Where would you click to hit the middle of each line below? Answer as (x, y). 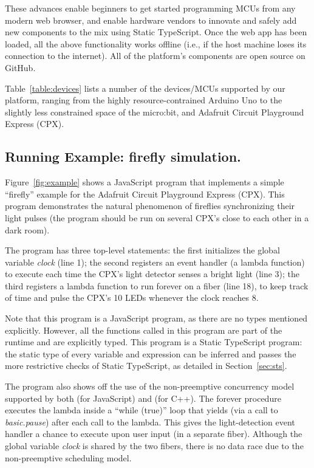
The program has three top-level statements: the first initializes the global (142, 250)
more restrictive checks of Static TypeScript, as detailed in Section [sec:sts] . (146, 366)
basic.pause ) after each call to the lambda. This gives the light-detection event (150, 422)
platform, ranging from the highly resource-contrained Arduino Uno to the (144, 100)
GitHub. (20, 67)
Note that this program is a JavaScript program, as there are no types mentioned (156, 318)
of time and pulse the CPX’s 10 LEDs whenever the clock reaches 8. (132, 298)
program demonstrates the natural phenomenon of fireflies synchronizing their (150, 206)
